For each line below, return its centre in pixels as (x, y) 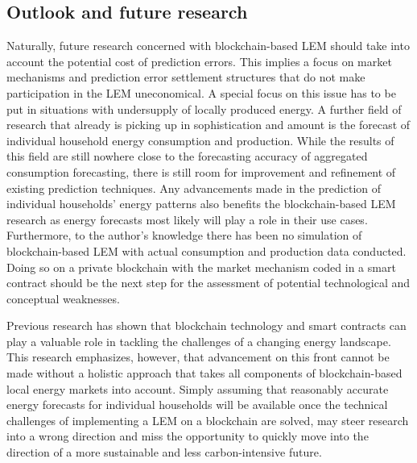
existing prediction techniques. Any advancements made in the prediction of (194, 188)
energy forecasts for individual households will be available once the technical (197, 405)
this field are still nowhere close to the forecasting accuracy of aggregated (187, 156)
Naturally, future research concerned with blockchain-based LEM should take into (208, 46)
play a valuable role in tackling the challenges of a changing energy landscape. (199, 341)
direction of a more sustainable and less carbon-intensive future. (164, 452)
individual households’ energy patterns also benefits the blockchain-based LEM (201, 204)
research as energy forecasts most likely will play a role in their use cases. (187, 219)
